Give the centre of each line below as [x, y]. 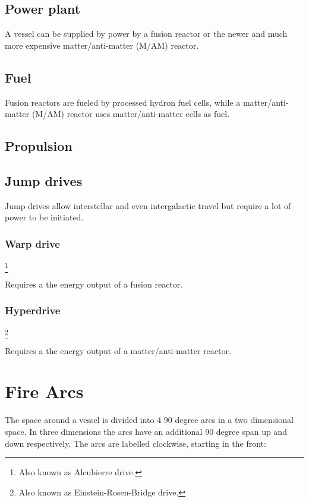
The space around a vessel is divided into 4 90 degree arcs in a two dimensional [149, 420]
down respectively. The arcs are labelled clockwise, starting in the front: [135, 443]
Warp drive [32, 243]
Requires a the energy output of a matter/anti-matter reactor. [118, 350]
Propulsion [39, 146]
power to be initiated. [44, 217]
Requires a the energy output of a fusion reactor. [94, 284]
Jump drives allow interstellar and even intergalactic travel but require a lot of [148, 205]
